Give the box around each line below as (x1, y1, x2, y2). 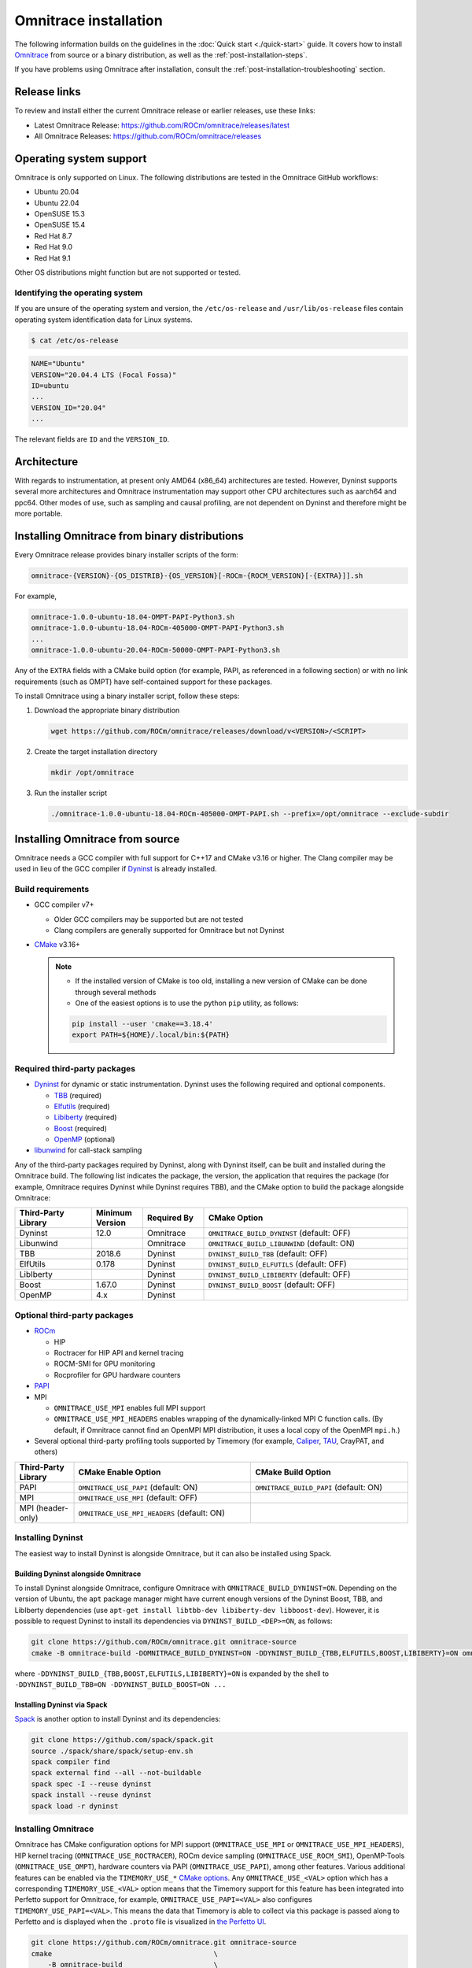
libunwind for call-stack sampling (34, 1145, 142, 1155)
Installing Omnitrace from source (14, 832, 180, 845)
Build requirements (14, 883, 90, 894)
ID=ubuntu (31, 381, 69, 390)
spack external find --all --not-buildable (31, 1768, 202, 1777)
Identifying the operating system (14, 287, 143, 298)
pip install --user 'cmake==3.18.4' (72, 1019, 214, 1029)
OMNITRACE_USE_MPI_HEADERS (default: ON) (78, 1507, 226, 1519)
